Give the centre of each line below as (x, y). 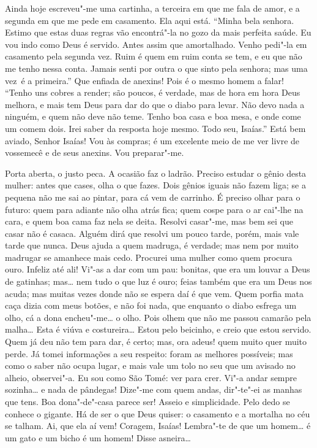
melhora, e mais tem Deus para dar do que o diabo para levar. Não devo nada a (155, 104)
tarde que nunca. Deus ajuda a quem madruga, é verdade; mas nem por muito (152, 245)
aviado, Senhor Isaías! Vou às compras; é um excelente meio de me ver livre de (152, 140)
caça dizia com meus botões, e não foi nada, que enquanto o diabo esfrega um (151, 305)
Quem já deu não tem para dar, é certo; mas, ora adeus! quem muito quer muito (156, 342)
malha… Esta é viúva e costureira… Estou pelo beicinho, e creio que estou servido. (158, 329)
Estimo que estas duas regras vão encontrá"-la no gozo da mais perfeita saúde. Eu (158, 32)
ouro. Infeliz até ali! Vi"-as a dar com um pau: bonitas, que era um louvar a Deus (158, 269)
